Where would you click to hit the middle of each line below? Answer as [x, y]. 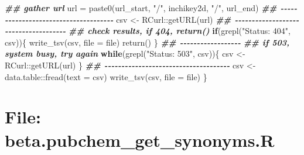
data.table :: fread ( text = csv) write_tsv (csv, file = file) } [106, 76]
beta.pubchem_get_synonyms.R [140, 139]
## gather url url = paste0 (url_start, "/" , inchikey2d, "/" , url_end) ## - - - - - [151, 8]
